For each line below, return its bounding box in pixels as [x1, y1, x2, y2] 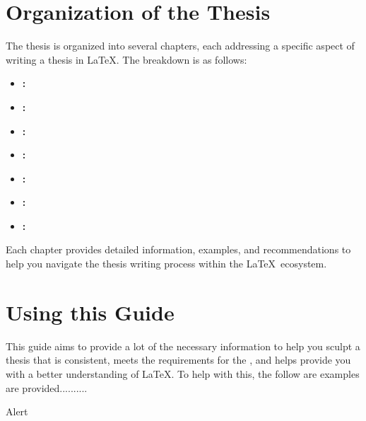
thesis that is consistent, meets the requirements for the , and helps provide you [6, 352, 351, 367]
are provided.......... [6, 380, 88, 395]
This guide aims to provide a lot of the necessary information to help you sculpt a [6, 338, 360, 353]
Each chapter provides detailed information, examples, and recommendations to [6, 242, 351, 257]
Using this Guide [6, 297, 175, 326]
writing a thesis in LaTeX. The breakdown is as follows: [6, 52, 247, 67]
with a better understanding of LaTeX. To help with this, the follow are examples [6, 366, 360, 381]
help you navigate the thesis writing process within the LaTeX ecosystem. [6, 256, 327, 271]
